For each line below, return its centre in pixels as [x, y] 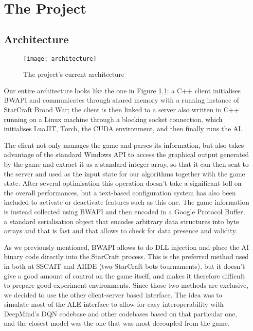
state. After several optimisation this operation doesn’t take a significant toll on [123, 183]
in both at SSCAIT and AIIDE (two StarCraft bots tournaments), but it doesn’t [125, 266]
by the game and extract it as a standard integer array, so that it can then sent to [126, 164]
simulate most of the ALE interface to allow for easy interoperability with [114, 304]
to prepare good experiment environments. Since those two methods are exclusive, [126, 285]
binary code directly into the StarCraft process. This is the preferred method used [126, 256]
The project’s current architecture [74, 74]
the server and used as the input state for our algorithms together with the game [125, 173]
